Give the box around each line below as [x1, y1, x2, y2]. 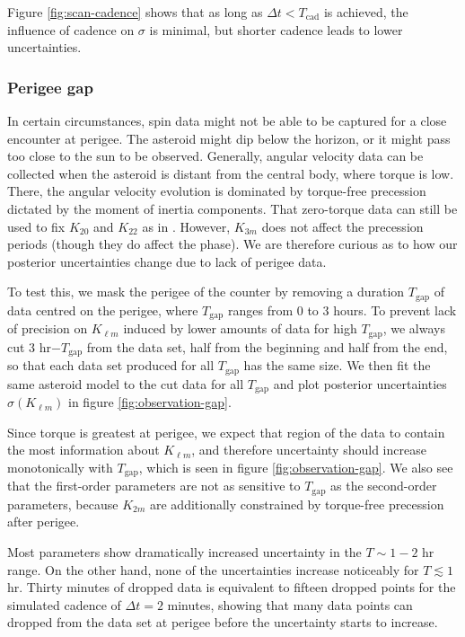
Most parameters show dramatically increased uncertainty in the [7, 542, 362, 561]
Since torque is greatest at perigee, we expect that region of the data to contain [7, 422, 445, 441]
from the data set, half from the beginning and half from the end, [86, 337, 448, 356]
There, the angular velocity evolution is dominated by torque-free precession [7, 181, 426, 200]
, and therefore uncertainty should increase [191, 440, 426, 459]
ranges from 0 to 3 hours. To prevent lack [227, 300, 457, 319]
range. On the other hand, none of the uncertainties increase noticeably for [7, 560, 419, 579]
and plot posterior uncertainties [273, 374, 447, 393]
